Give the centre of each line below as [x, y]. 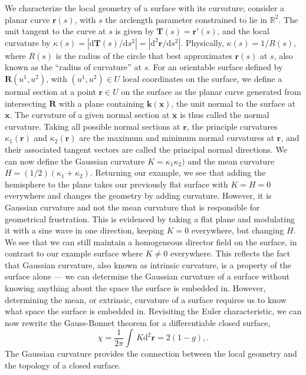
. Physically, [202, 42]
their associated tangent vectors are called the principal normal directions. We [146, 149]
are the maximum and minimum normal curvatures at [177, 138]
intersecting [26, 103]
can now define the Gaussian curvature [75, 161]
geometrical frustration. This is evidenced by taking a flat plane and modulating [150, 218]
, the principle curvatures [232, 126]
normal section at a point [50, 91]
